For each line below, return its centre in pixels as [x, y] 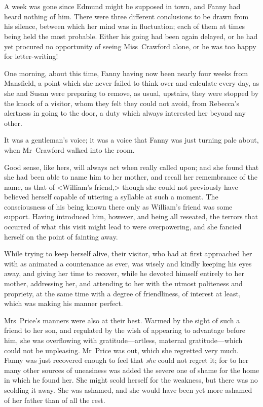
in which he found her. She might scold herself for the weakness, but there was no [131, 380]
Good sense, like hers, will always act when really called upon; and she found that [131, 167]
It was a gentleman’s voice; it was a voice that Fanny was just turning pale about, [131, 140]
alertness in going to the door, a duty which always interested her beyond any [125, 113]
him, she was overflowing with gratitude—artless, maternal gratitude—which [123, 340]
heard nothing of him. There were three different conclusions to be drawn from [126, 16]
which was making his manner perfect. [64, 303]
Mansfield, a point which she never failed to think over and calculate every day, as [132, 83]
